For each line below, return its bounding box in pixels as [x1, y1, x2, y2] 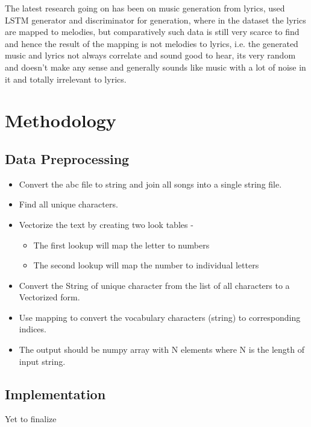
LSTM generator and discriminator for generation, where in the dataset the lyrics [5, 13, 306, 26]
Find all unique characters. [19, 198, 118, 210]
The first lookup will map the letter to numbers [33, 238, 210, 251]
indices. [19, 323, 46, 335]
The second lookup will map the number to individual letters [33, 259, 259, 271]
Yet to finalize [5, 413, 57, 425]
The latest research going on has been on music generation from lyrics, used [5, 2, 285, 14]
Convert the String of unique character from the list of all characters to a [19, 279, 290, 291]
